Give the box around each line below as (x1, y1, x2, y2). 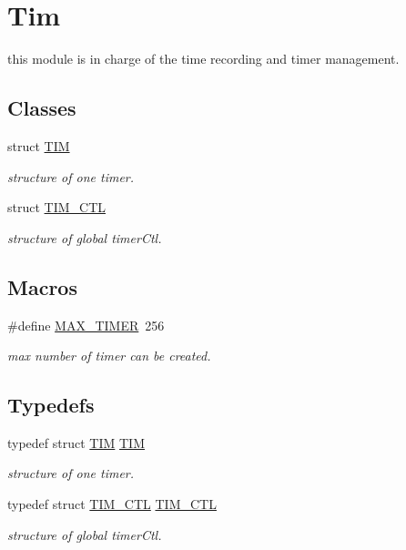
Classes (7, 94, 76, 122)
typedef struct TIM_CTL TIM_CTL (7, 494, 217, 514)
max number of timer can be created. (7, 346, 211, 365)
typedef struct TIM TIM (7, 433, 146, 452)
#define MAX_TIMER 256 (7, 315, 165, 334)
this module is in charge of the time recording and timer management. (7, 49, 400, 68)
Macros (7, 272, 77, 300)
